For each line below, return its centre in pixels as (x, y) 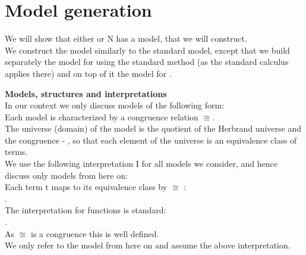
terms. (16, 152)
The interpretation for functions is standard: (86, 210)
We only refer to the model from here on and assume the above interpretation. (148, 245)
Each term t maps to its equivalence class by (86, 187)
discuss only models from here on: (66, 175)
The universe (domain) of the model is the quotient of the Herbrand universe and (153, 128)
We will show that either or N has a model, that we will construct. (126, 38)
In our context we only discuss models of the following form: (115, 105)
